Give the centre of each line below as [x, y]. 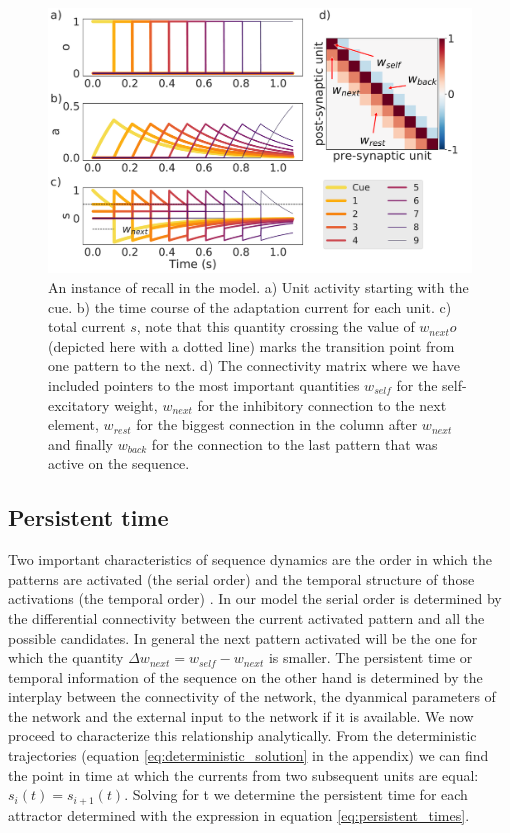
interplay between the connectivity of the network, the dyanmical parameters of [252, 696]
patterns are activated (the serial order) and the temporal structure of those [241, 578]
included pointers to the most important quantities [204, 384]
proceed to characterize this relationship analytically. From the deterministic [242, 735]
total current [87, 326]
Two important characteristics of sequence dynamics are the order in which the [250, 559]
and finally [80, 443]
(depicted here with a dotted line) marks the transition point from [251, 345]
